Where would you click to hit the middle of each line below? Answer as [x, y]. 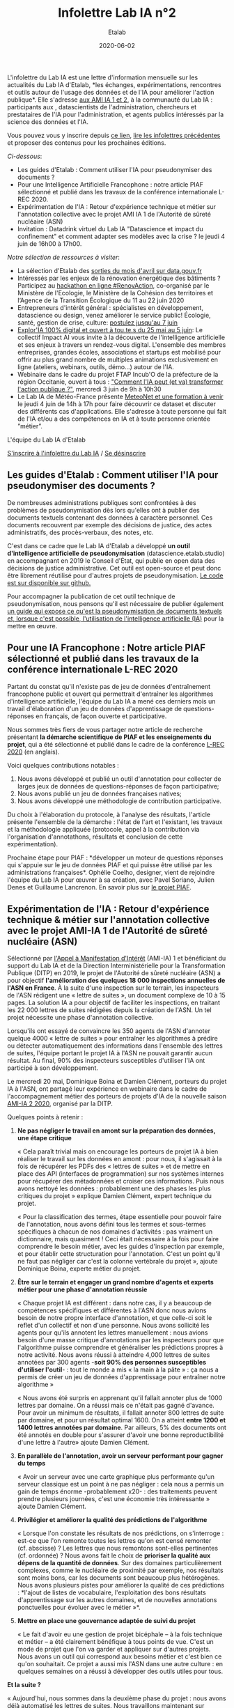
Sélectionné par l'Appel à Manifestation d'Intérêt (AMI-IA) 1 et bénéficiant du [117, 958]
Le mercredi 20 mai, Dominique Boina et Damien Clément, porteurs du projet [117, 1082]
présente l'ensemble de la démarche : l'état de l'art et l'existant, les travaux [115, 822]
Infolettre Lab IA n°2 [117, 13]
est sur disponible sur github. [49, 582]
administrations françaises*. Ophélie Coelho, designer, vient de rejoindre [111, 872]
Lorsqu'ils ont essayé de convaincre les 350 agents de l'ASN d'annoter [109, 1031]
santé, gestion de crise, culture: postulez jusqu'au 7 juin [97, 323]
